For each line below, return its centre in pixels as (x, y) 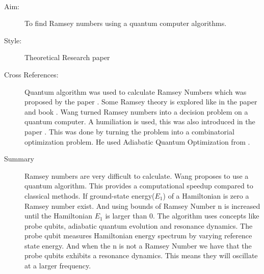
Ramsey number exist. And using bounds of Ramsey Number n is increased (142, 205)
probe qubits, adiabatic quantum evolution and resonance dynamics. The (139, 225)
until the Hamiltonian (59, 216)
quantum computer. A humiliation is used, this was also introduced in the (140, 121)
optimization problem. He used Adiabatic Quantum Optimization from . (137, 141)
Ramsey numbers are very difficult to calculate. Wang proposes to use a (137, 175)
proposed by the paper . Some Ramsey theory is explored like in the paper (141, 102)
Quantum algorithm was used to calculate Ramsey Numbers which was (136, 91)
